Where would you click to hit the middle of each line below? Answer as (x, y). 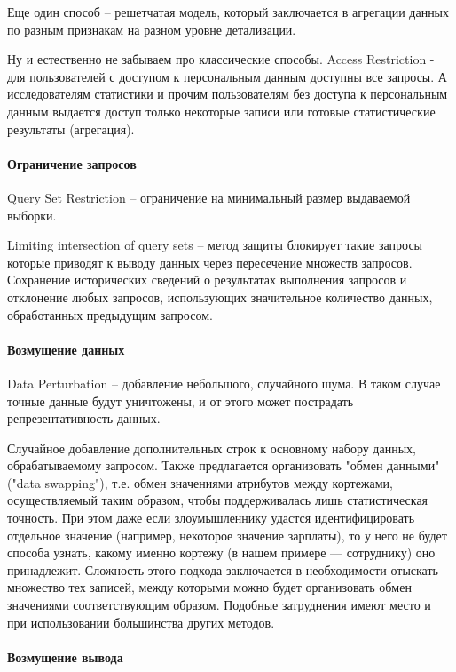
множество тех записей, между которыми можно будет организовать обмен (209, 587)
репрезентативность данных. (84, 418)
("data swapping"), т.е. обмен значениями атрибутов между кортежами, (200, 482)
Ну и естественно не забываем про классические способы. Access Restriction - (221, 59)
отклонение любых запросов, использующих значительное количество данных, (220, 296)
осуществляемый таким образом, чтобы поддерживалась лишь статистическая (218, 500)
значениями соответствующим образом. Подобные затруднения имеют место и (219, 605)
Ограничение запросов (72, 163)
